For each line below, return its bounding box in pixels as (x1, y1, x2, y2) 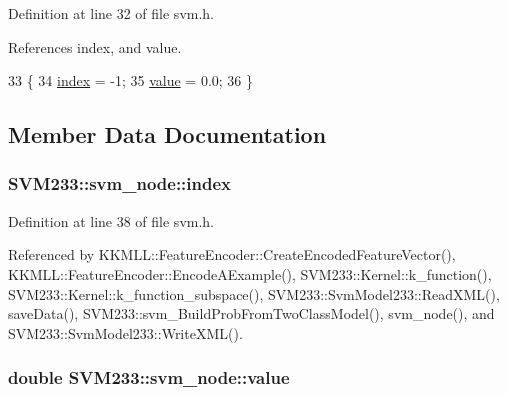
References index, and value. (8, 36, 182, 57)
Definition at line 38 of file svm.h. (8, 210, 215, 231)
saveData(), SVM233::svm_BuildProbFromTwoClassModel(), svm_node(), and (8, 303, 495, 324)
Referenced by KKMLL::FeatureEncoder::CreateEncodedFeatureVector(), (8, 244, 456, 265)
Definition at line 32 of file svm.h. (8, 3, 215, 23)
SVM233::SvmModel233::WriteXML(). (8, 322, 243, 343)
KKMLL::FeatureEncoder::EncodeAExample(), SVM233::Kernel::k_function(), (8, 263, 492, 284)
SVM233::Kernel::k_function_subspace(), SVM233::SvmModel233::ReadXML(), (8, 283, 500, 304)
